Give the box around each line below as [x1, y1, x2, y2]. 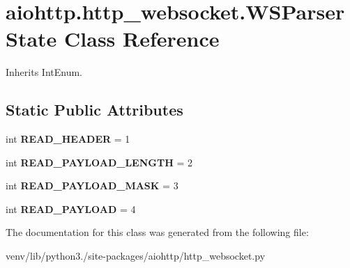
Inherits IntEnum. [6, 65, 82, 79]
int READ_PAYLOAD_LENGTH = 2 [6, 155, 192, 169]
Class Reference [64, 24, 220, 53]
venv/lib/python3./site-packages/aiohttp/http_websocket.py [6, 249, 266, 263]
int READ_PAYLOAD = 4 [6, 201, 136, 216]
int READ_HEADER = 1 [6, 132, 130, 146]
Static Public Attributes [6, 99, 183, 120]
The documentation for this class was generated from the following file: [6, 225, 309, 239]
